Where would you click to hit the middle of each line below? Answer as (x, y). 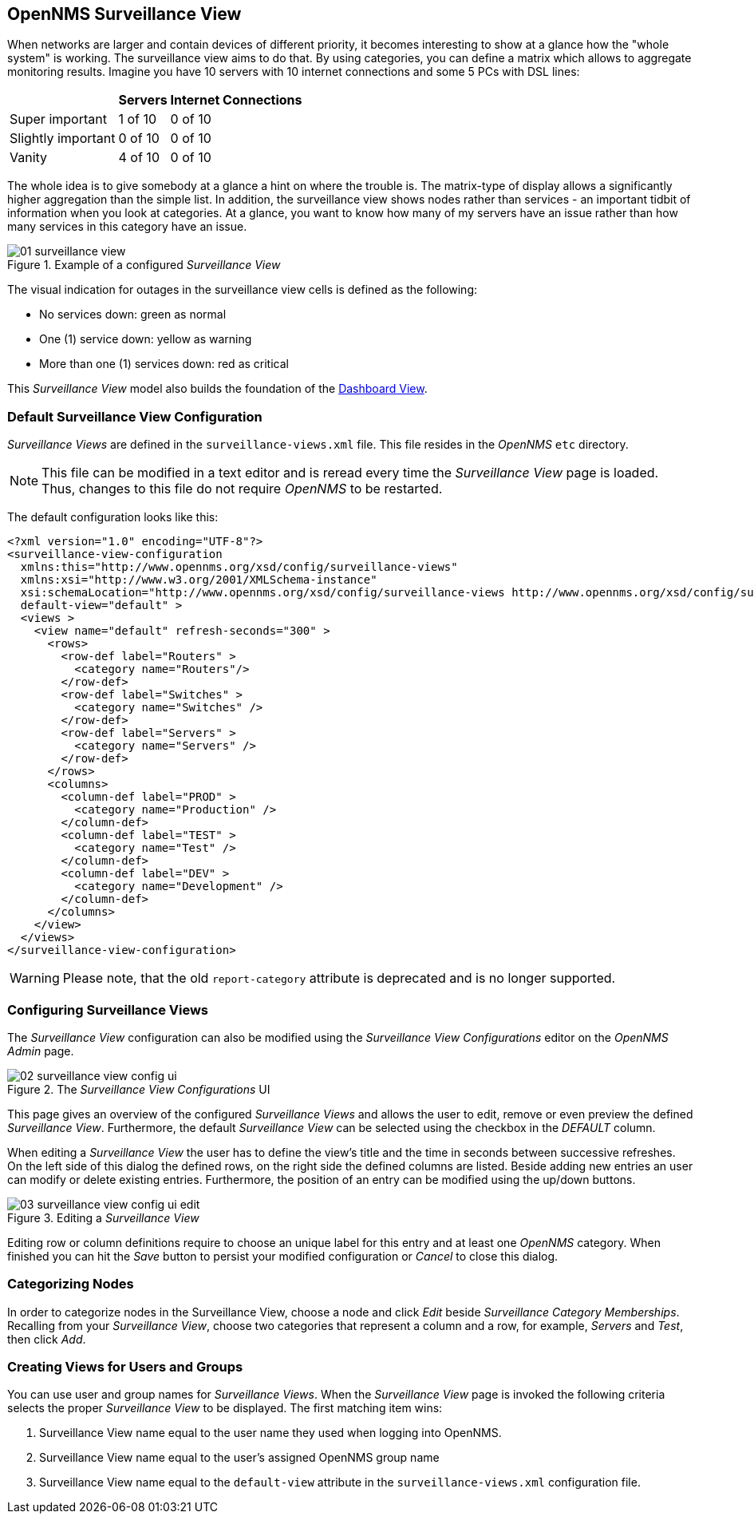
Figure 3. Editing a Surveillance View (103, 1217)
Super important (58, 119)
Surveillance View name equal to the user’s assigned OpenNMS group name (239, 1458)
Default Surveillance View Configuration (135, 416)
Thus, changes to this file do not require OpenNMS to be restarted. (242, 489)
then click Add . (47, 1339)
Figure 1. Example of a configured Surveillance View (144, 265)
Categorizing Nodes (71, 1284)
